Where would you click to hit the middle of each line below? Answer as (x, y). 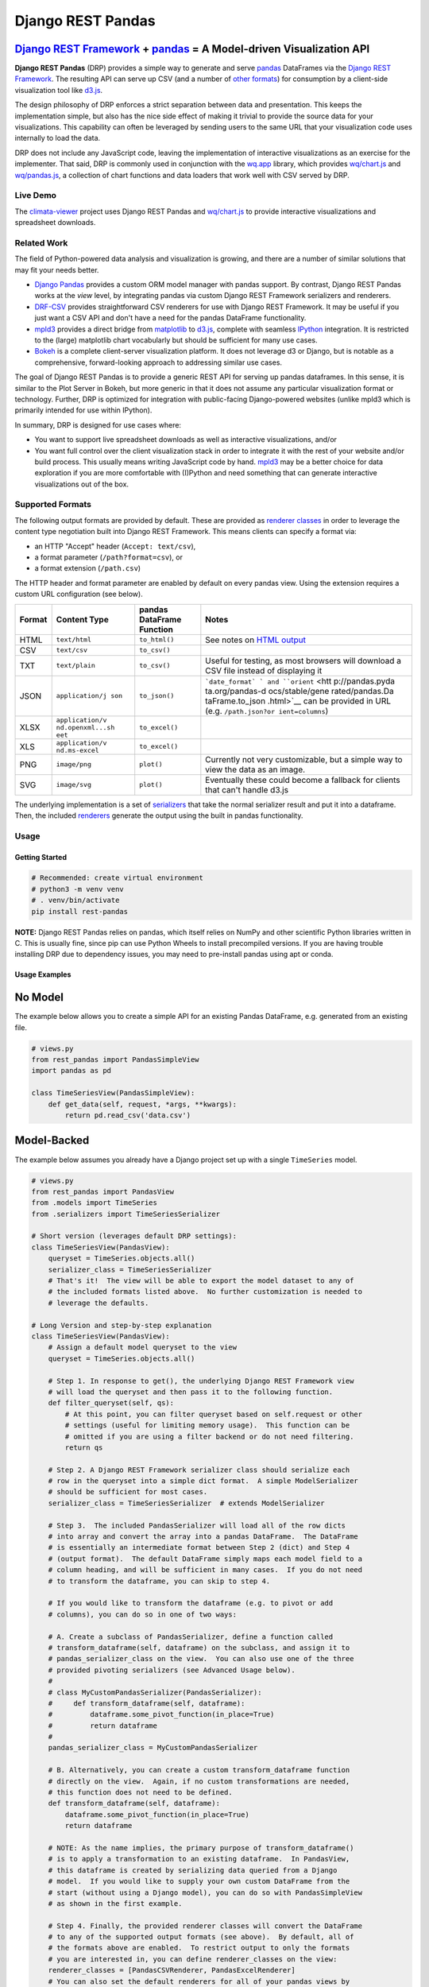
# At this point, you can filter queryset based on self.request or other (214, 1414)
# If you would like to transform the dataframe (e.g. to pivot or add (191, 1603)
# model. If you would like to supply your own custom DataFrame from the (199, 1881)
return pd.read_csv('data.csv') (128, 1116)
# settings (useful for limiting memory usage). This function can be (207, 1425)
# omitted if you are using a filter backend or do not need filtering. (209, 1436)
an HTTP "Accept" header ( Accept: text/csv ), (115, 546)
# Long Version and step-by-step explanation (122, 1325)
